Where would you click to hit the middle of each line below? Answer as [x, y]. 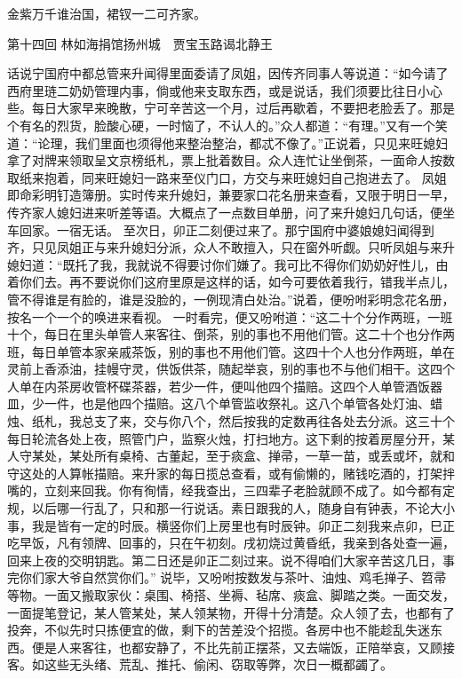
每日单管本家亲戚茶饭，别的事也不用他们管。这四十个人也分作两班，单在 [243, 351]
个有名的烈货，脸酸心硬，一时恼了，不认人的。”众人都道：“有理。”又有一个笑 [227, 125]
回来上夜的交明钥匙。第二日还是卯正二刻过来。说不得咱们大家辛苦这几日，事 [231, 560]
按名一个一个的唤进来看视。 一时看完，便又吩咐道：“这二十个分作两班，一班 [230, 316]
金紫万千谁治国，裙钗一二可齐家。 [107, 13]
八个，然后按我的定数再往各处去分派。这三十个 [318, 421]
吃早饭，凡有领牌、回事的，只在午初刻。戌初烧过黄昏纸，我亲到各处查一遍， [231, 543]
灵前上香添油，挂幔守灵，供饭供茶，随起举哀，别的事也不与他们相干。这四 [225, 369]
